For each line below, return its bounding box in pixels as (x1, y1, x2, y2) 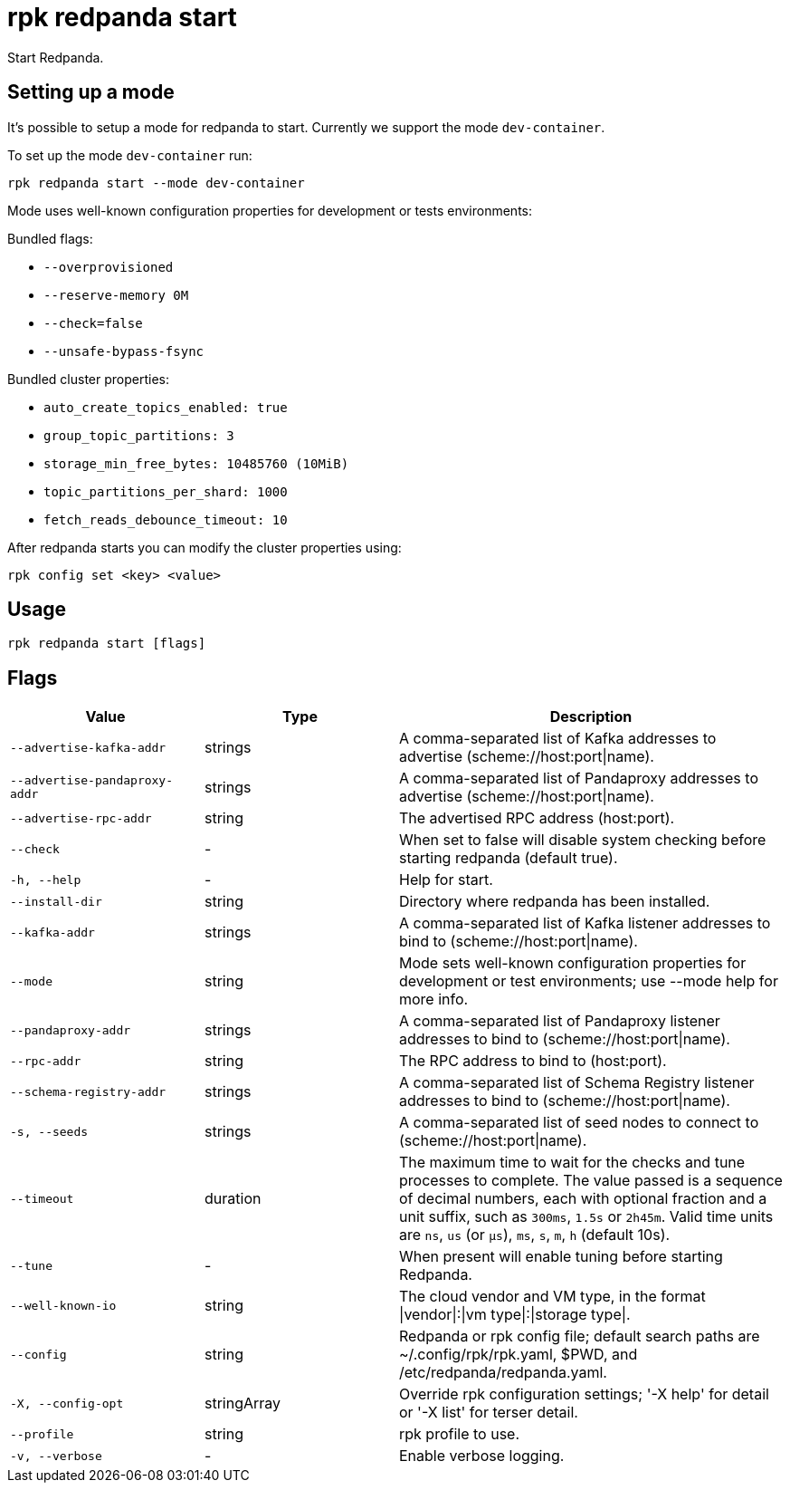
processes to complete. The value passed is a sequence (399, 1171, 783, 1190)
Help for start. (399, 870, 493, 889)
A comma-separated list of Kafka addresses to (399, 729, 717, 748)
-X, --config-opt (10, 1396, 124, 1410)
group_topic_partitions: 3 (43, 428, 234, 443)
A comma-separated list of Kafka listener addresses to (399, 914, 771, 933)
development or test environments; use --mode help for (399, 972, 778, 991)
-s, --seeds (10, 1124, 89, 1139)
